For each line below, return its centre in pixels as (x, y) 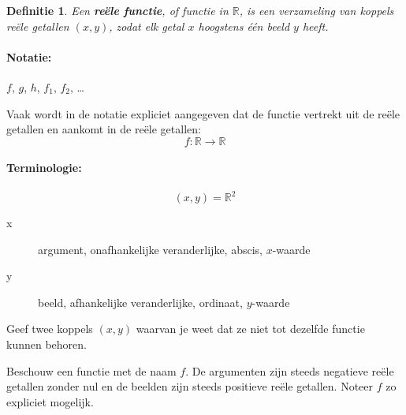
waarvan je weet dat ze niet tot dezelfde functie (250, 329)
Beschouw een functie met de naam (91, 370)
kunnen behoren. (47, 344)
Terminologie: (44, 168)
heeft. (315, 26)
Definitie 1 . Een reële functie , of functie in (117, 10)
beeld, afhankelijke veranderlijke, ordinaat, (140, 302)
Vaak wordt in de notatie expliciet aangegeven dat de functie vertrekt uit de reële (203, 113)
